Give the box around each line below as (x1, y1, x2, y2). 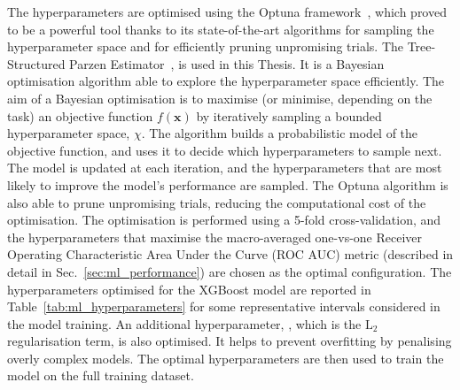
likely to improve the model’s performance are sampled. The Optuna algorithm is (7, 175, 448, 194)
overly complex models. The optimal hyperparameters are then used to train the (7, 348, 444, 367)
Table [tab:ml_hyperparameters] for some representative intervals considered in (7, 297, 441, 316)
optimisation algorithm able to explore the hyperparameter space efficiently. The (7, 72, 445, 90)
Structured (7, 54, 66, 73)
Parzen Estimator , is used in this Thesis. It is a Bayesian (69, 54, 385, 73)
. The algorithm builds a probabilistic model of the (141, 124, 418, 142)
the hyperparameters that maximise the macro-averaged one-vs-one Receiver (7, 227, 423, 246)
